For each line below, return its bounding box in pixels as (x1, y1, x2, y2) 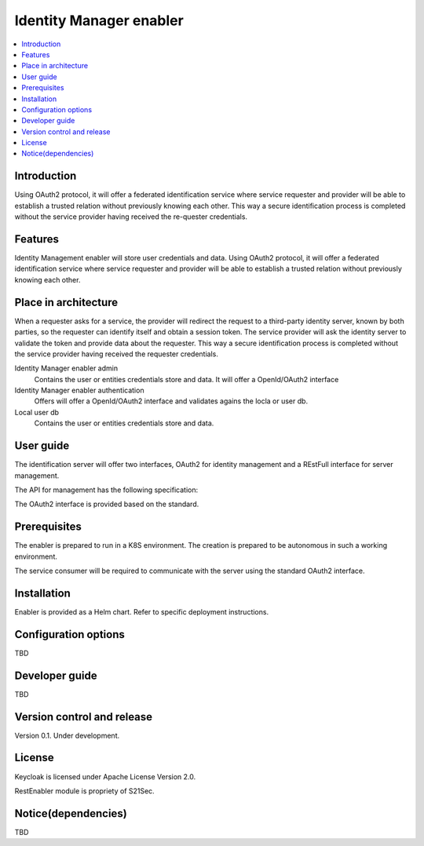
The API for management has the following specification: (14, 485, 199, 494)
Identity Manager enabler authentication (14, 385, 144, 396)
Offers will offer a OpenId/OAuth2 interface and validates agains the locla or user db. (34, 396, 309, 406)
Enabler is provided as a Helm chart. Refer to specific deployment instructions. (14, 607, 269, 616)
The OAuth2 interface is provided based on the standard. (14, 499, 199, 509)
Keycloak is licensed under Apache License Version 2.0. (14, 771, 196, 781)
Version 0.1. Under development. (14, 731, 120, 740)
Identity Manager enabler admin (14, 363, 118, 373)
